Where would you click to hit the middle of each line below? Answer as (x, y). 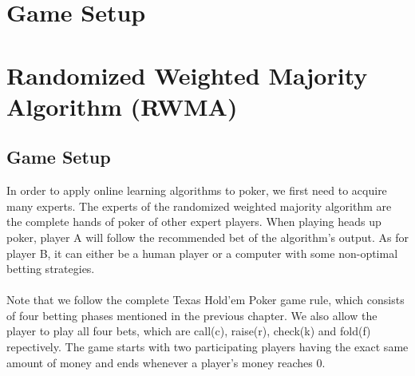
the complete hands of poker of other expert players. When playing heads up (194, 222)
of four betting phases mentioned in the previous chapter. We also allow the (192, 315)
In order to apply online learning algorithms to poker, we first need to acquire (197, 190)
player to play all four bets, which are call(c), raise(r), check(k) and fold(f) (189, 331)
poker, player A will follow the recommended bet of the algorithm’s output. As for (207, 237)
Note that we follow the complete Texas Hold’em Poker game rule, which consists (206, 300)
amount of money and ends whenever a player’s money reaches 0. (166, 362)
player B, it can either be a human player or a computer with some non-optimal (202, 253)
